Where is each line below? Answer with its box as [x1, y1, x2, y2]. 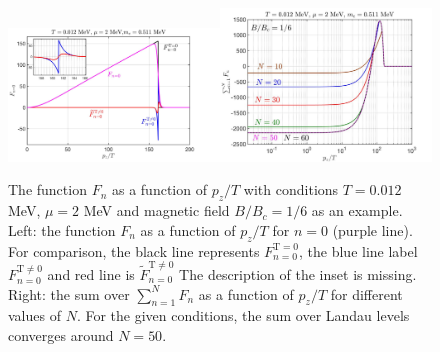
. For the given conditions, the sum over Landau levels [76, 305, 410, 326]
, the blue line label [299, 240, 418, 261]
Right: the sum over [8, 283, 130, 304]
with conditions [243, 179, 339, 200]
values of [8, 305, 61, 326]
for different [330, 283, 403, 304]
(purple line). [332, 219, 413, 240]
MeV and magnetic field [83, 200, 230, 221]
